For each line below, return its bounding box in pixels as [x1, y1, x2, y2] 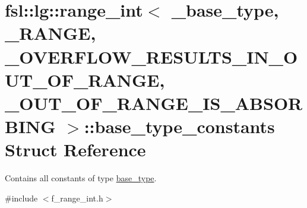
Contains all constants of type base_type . [5, 172, 157, 184]
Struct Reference [5, 137, 146, 162]
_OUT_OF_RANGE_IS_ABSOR [5, 90, 303, 115]
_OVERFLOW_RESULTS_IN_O [5, 44, 298, 68]
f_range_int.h [51, 191, 103, 204]
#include [5, 191, 38, 204]
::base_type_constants [84, 114, 275, 138]
